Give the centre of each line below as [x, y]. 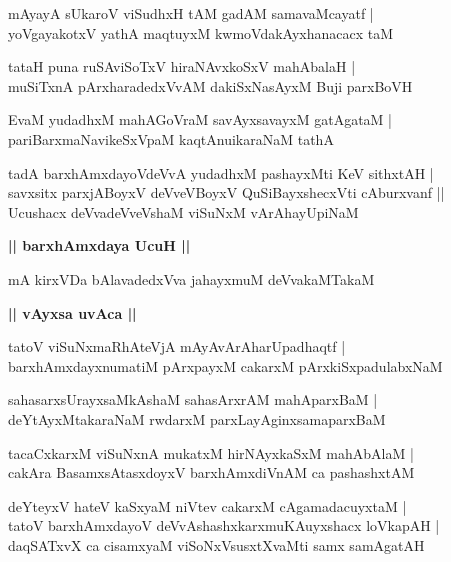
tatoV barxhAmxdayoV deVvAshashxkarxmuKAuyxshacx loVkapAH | [224, 525]
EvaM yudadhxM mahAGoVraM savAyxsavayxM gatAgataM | [200, 119]
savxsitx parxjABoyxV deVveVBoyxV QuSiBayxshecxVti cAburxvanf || [226, 192]
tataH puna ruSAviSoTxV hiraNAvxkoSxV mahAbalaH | [182, 66]
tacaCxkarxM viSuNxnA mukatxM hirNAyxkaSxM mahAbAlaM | [211, 452]
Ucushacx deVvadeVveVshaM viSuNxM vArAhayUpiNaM [183, 211]
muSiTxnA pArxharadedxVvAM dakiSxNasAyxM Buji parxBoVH [210, 85]
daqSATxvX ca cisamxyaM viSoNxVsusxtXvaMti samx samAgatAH [216, 544]
